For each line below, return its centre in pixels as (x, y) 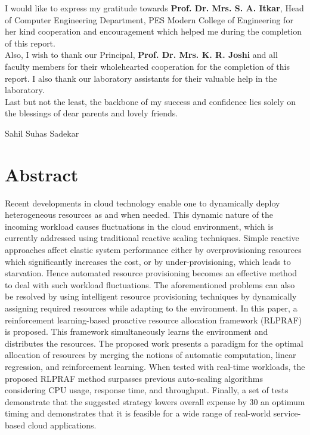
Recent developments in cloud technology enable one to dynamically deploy (142, 203)
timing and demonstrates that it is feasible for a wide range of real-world (138, 413)
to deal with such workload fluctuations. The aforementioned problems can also (150, 284)
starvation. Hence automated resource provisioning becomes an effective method (151, 273)
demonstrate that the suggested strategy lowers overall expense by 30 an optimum (155, 401)
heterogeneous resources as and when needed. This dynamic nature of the (139, 215)
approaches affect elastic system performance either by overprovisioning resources (153, 250)
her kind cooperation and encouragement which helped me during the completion (153, 31)
